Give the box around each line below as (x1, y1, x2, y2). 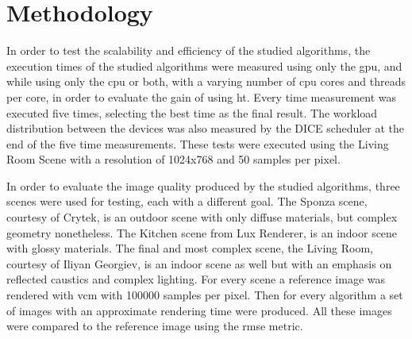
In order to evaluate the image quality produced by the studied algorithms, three (6, 177, 400, 194)
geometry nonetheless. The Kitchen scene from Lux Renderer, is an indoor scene (6, 224, 398, 241)
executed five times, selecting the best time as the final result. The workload (6, 104, 378, 121)
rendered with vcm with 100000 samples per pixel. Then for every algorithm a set (6, 287, 403, 303)
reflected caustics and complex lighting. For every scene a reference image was (6, 271, 386, 287)
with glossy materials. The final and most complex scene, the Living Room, (6, 240, 373, 256)
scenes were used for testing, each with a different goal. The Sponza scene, (6, 193, 368, 210)
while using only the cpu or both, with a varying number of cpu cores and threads (6, 73, 406, 90)
